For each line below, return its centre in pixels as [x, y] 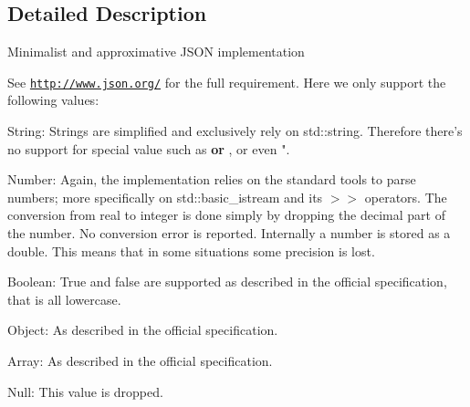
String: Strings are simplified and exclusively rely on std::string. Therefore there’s [235, 131]
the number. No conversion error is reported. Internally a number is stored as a [229, 233]
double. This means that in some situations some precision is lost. [191, 250]
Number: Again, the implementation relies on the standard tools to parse [212, 179]
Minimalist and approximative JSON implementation [156, 52]
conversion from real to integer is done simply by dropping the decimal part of [226, 215]
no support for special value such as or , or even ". [149, 148]
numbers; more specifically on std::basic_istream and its [165, 197]
